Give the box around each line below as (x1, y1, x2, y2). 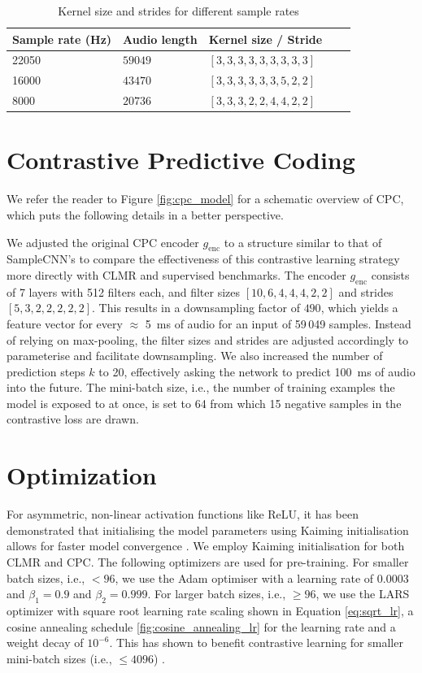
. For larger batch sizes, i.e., (147, 585, 286, 602)
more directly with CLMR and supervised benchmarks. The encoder (7, 266, 346, 283)
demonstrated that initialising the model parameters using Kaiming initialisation (7, 521, 409, 538)
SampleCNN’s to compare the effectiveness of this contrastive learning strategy (7, 250, 400, 267)
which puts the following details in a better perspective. (7, 206, 284, 223)
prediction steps (7, 363, 85, 380)
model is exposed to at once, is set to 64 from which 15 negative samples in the (7, 394, 402, 411)
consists (371, 266, 410, 283)
